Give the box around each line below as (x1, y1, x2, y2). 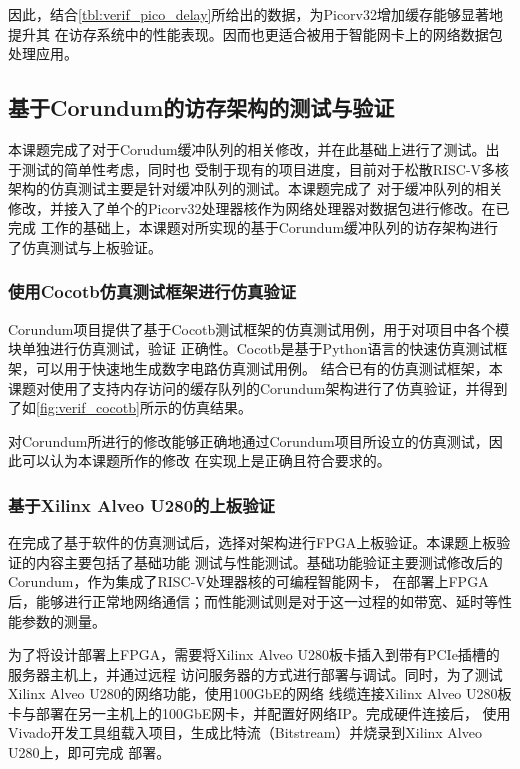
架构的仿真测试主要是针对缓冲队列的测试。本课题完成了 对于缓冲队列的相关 (8, 178, 503, 199)
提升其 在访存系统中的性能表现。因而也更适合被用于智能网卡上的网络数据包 (8, 23, 503, 44)
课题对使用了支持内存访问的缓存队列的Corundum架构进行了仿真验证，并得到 (8, 377, 508, 398)
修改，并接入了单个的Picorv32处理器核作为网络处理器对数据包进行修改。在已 (8, 197, 510, 218)
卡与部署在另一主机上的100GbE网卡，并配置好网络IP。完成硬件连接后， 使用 (8, 702, 511, 723)
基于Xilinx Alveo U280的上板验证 (8, 492, 275, 517)
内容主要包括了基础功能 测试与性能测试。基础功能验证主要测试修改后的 (35, 551, 503, 572)
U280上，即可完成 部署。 (8, 742, 171, 763)
